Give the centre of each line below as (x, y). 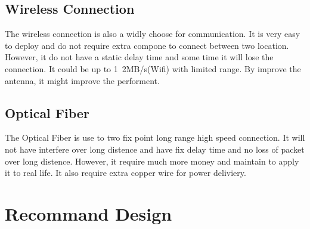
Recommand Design (89, 213)
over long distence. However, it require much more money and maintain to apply (152, 161)
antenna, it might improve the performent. (82, 80)
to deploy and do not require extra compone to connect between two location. (147, 45)
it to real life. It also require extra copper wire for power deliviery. (125, 173)
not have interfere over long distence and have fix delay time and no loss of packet (155, 149)
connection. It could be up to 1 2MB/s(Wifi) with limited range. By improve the (153, 68)
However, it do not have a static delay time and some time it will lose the (139, 57)
